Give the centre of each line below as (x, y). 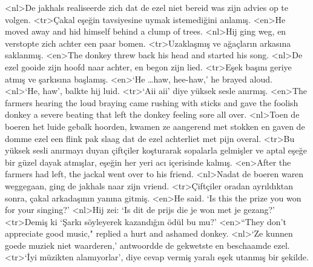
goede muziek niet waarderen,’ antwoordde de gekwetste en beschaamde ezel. (147, 245)
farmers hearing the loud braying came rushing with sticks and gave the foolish (152, 102)
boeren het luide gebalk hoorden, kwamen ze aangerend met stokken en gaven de (155, 126)
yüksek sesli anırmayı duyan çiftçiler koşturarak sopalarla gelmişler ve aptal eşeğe (156, 150)
